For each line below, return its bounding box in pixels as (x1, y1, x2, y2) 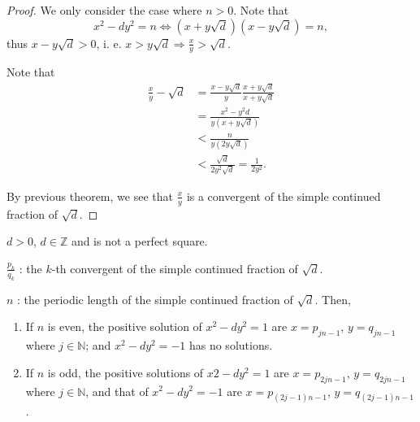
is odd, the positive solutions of (47, 363, 204, 381)
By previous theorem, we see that (6, 187, 173, 204)
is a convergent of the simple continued (186, 187, 381, 204)
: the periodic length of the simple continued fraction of (17, 290, 293, 307)
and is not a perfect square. (71, 233, 208, 250)
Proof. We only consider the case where (6, 2, 202, 18)
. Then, (314, 290, 351, 307)
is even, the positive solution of (47, 318, 202, 335)
